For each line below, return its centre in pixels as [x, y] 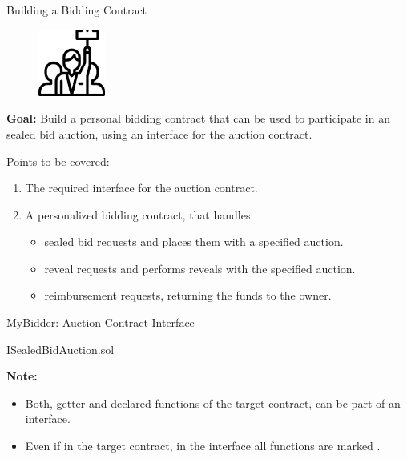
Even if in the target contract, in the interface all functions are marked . [203, 446]
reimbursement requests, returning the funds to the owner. [188, 295]
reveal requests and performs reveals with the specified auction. [200, 268]
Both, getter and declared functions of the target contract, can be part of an [213, 403]
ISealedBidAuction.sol [60, 349]
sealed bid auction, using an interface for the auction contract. [159, 133]
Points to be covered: [58, 161]
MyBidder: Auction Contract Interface [101, 322]
